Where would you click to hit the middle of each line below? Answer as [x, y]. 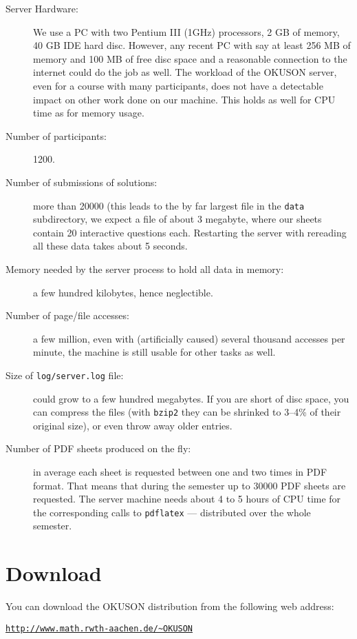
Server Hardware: [42, 8]
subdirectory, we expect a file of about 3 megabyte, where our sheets [177, 219]
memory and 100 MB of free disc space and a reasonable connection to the [190, 58]
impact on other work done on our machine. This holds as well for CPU [184, 99]
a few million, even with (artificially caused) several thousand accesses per [189, 338]
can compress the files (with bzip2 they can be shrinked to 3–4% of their [187, 412]
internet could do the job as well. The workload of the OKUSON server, [185, 72]
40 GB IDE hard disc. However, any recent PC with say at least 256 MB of [192, 45]
